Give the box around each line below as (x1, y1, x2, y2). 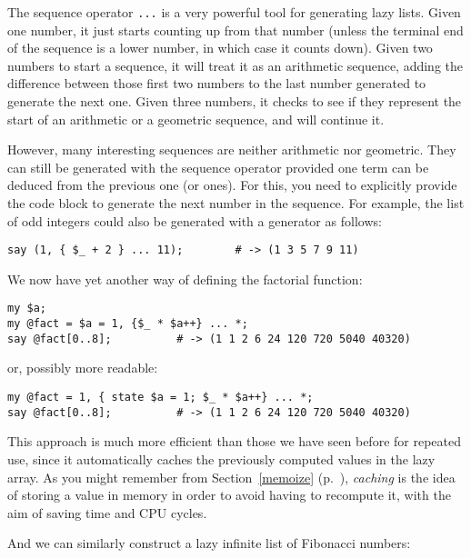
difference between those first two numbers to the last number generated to (7, 74, 426, 93)
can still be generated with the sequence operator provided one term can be (7, 157, 429, 176)
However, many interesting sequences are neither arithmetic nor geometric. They (7, 140, 456, 159)
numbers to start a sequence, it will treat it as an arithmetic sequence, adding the (7, 55, 464, 75)
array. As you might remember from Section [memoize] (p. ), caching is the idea (7, 467, 456, 486)
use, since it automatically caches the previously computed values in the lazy (7, 449, 436, 468)
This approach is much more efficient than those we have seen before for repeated (7, 432, 461, 451)
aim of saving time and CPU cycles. (7, 503, 207, 522)
